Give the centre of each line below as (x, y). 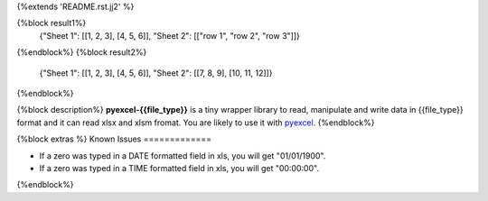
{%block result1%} (52, 23)
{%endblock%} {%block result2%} (82, 52)
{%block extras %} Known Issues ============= (114, 139)
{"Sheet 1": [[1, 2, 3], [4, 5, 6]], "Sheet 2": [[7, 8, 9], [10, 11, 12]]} (156, 73)
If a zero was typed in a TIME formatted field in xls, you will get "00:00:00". (179, 168)
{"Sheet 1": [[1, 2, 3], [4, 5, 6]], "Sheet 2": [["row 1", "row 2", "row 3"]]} (169, 35)
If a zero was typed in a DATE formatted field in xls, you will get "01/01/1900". (183, 155)
